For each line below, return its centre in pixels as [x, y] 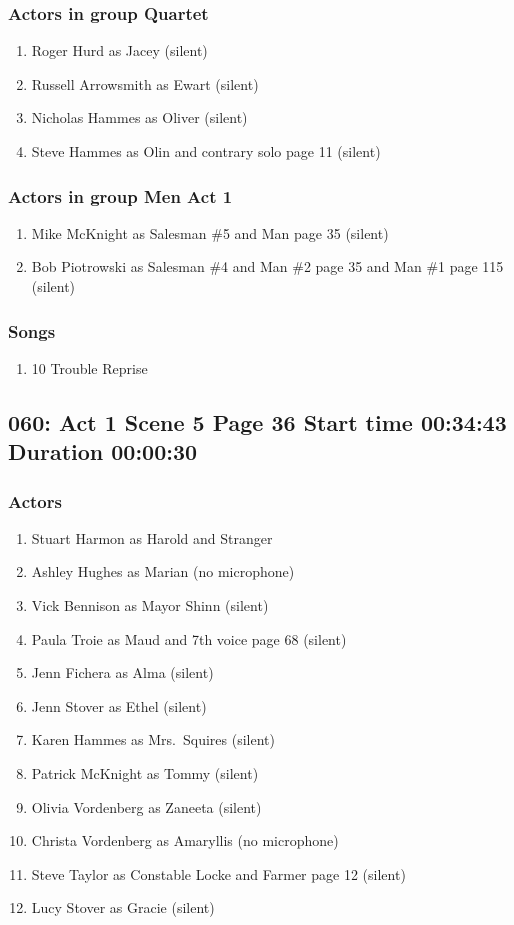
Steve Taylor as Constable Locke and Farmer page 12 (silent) [218, 873]
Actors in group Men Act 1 [120, 195]
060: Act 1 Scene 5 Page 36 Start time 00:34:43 [257, 421]
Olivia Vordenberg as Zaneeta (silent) [146, 806]
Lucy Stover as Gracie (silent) [123, 907]
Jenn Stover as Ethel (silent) [119, 705]
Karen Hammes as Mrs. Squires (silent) [153, 739]
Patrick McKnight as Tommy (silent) [145, 772]
